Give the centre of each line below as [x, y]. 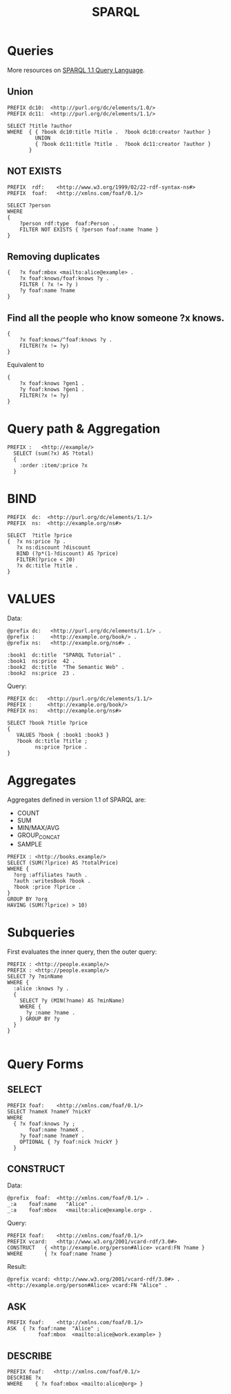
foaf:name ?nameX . [57, 1130]
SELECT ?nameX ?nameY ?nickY [49, 1111]
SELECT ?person [29, 205]
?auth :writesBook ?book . [52, 881]
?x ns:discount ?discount [53, 548]
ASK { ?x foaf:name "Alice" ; [53, 1329]
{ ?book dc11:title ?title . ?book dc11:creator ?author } [123, 144]
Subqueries [41, 932]
